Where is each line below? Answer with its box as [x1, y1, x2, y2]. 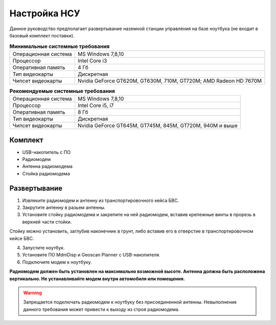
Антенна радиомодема [22, 164, 73, 170]
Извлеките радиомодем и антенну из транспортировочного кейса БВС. [22, 197, 179, 203]
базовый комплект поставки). [9, 32, 75, 38]
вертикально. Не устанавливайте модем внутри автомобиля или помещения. [9, 275, 185, 282]
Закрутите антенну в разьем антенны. [22, 204, 106, 211]
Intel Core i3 [77, 57, 107, 64]
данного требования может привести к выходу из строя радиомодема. [23, 306, 180, 312]
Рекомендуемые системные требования [9, 87, 115, 95]
